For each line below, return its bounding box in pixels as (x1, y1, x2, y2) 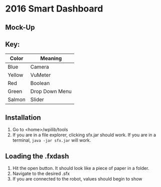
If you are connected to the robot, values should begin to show (12, 176, 142, 182)
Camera (30, 63, 49, 70)
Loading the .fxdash (5, 152, 69, 160)
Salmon (8, 96, 26, 103)
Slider (30, 96, 44, 103)
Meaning (40, 55, 62, 62)
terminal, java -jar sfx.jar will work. (12, 137, 91, 143)
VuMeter (30, 71, 51, 78)
